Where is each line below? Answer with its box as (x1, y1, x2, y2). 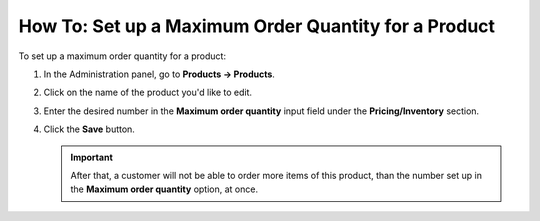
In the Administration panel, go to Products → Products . (43, 68, 275, 80)
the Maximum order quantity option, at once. (70, 183, 259, 195)
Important (70, 151, 114, 163)
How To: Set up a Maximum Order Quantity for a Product (18, 15, 495, 37)
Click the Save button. (43, 123, 135, 135)
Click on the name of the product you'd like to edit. (43, 86, 253, 99)
